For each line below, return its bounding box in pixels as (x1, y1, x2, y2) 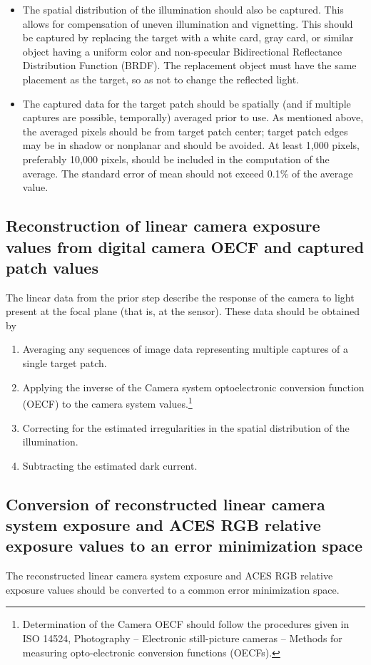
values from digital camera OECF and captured (6, 235, 365, 257)
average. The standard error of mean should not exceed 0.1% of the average (22, 165, 353, 180)
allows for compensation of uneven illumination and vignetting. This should (22, 16, 353, 31)
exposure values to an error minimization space (6, 535, 362, 557)
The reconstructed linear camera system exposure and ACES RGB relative (6, 568, 333, 583)
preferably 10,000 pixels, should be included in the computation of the (22, 151, 330, 166)
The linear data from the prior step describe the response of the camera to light (6, 289, 355, 304)
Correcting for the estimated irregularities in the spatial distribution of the (22, 420, 350, 435)
